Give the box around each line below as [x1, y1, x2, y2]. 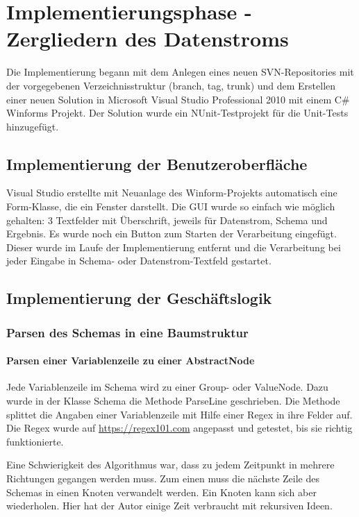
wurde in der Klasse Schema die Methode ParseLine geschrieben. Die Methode [6, 393, 340, 408]
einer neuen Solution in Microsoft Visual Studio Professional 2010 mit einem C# [6, 92, 350, 106]
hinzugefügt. [6, 119, 59, 133]
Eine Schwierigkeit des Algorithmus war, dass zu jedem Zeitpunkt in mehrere [6, 457, 335, 472]
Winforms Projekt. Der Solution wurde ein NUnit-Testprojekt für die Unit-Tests [6, 105, 349, 120]
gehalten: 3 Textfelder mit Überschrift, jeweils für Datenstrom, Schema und [6, 212, 328, 227]
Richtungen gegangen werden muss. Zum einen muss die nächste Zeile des [6, 471, 319, 486]
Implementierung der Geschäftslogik [6, 287, 272, 309]
